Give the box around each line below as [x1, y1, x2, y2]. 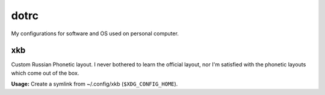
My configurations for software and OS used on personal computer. [11, 30, 179, 37]
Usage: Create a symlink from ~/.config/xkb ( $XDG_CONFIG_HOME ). [11, 81, 178, 88]
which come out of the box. [11, 69, 79, 76]
